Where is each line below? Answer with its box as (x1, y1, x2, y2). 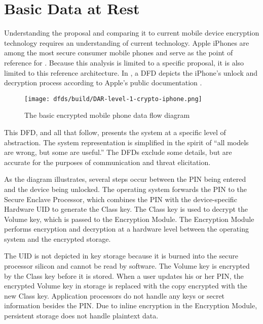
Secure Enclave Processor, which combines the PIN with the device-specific (4, 193, 237, 204)
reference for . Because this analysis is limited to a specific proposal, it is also (4, 57, 244, 68)
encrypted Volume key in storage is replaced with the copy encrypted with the (4, 280, 247, 291)
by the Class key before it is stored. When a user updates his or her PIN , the (4, 270, 244, 281)
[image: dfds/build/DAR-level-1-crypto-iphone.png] (24, 95, 202, 103)
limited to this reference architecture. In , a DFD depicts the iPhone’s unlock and (4, 67, 258, 78)
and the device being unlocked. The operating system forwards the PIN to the (4, 183, 247, 194)
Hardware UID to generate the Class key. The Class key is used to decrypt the (4, 204, 248, 214)
